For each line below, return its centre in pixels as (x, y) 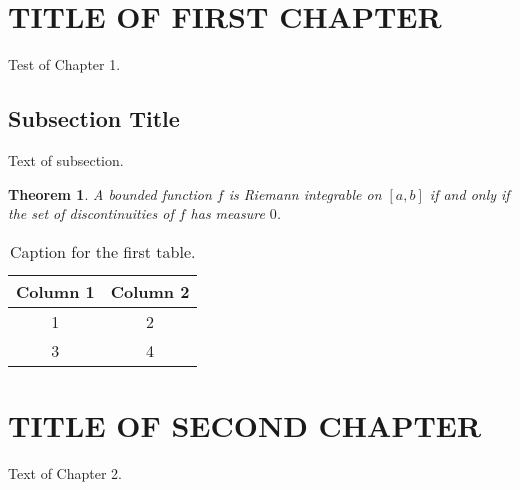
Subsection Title (94, 118)
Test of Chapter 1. (64, 64)
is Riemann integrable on (305, 193)
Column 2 (150, 291)
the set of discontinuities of (91, 213)
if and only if (469, 193)
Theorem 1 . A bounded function (110, 193)
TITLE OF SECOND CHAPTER (245, 424)
